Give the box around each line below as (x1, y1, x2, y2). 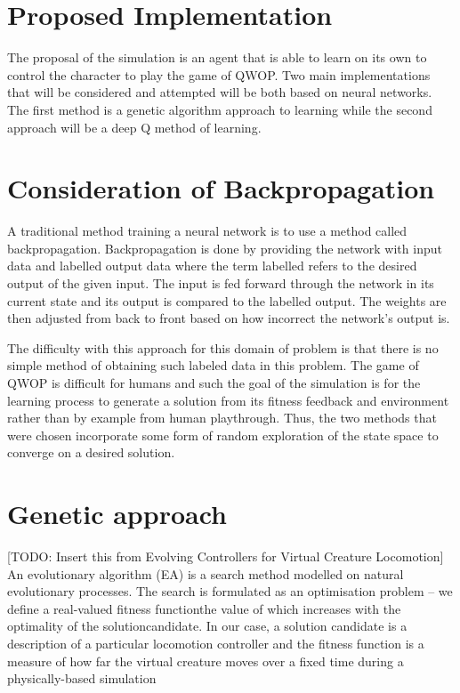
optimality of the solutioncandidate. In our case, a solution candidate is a (7, 616, 408, 635)
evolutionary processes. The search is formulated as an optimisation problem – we (7, 582, 453, 600)
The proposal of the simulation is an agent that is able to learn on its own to (7, 48, 427, 67)
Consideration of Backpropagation (7, 170, 435, 206)
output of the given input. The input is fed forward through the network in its (7, 274, 434, 292)
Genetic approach (7, 496, 227, 532)
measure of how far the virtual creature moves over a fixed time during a (7, 651, 404, 670)
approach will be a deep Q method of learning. (7, 117, 262, 136)
